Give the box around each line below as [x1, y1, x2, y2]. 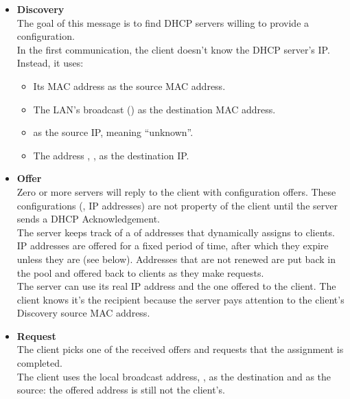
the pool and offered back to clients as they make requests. [16, 265, 264, 280]
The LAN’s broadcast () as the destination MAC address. [33, 102, 276, 116]
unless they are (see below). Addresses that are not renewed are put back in [16, 251, 336, 266]
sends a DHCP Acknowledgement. [16, 212, 160, 226]
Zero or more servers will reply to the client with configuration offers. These [16, 184, 336, 198]
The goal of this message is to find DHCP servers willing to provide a [16, 15, 310, 30]
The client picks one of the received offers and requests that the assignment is [16, 342, 344, 356]
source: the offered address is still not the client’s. [16, 383, 225, 397]
